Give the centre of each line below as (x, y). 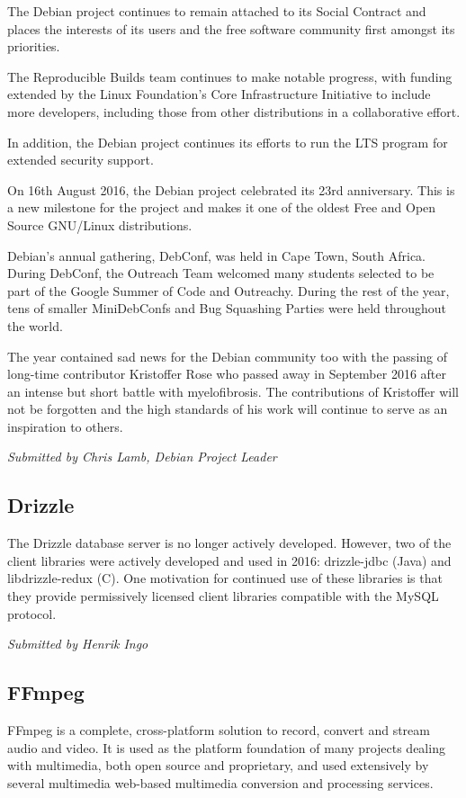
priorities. (34, 46)
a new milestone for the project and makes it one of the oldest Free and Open (222, 207)
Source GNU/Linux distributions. (100, 224)
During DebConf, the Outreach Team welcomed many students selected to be (221, 273)
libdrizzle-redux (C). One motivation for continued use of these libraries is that (225, 578)
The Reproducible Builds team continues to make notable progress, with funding (230, 76)
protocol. (32, 613)
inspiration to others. (65, 426)
